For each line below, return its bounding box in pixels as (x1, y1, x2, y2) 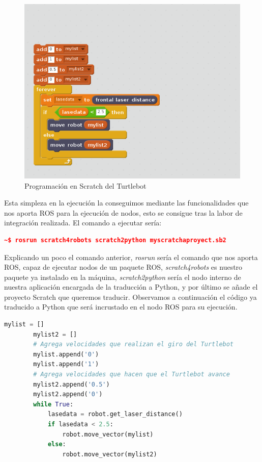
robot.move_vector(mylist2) (62, 450, 157, 458)
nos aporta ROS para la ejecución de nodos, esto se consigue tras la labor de (4, 207, 243, 218)
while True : (33, 400, 74, 408)
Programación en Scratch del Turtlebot (24, 180, 147, 191)
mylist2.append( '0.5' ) (33, 380, 110, 388)
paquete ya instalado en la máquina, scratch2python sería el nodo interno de (4, 271, 241, 282)
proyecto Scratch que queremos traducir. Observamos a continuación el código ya (4, 291, 257, 302)
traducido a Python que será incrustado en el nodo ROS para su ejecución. (4, 301, 238, 312)
